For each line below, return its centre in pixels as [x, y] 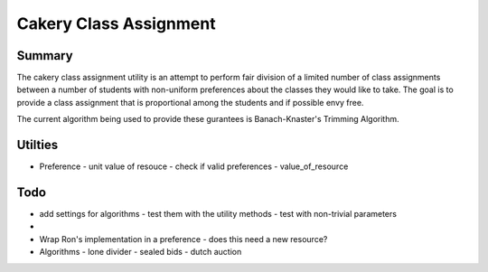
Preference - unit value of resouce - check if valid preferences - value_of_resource [194, 166]
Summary [45, 56]
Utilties [38, 145]
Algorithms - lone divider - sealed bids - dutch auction [141, 252]
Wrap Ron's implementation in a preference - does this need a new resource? [183, 239]
